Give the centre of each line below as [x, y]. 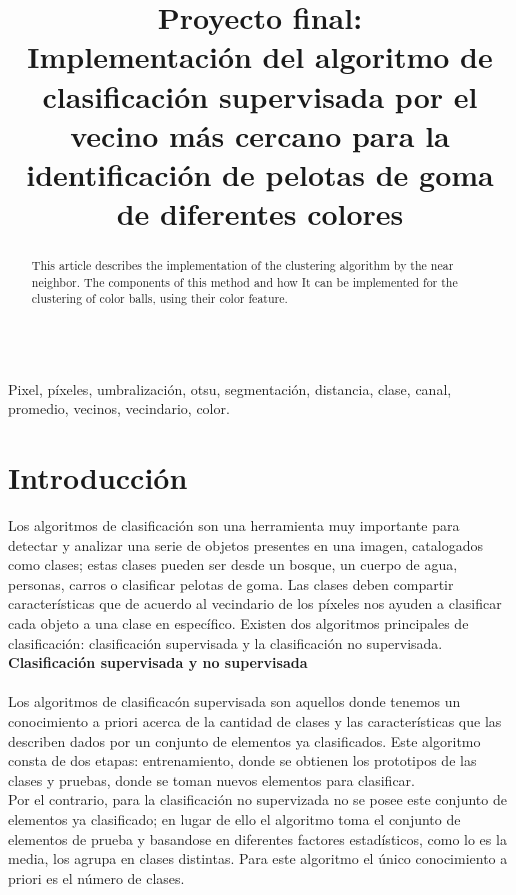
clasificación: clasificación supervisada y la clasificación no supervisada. [225, 642]
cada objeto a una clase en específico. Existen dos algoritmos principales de [238, 623]
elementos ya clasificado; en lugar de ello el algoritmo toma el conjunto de [234, 818]
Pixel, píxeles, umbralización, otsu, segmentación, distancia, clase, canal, [230, 388]
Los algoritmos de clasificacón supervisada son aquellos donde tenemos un [234, 701]
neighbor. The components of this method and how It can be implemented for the [244, 281]
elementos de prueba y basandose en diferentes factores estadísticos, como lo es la [257, 838]
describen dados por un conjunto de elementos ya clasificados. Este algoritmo [244, 740]
